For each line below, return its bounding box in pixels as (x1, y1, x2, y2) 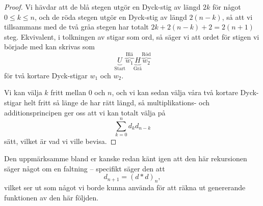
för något (212, 2, 241, 12)
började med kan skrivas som (4, 41, 95, 52)
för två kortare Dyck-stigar (4, 70, 88, 80)
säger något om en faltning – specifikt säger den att (4, 163, 165, 173)
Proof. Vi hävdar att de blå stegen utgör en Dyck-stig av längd (4, 2, 201, 12)
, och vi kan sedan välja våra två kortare (112, 87, 238, 98)
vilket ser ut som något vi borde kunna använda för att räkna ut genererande (4, 182, 246, 192)
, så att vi (222, 11, 253, 22)
